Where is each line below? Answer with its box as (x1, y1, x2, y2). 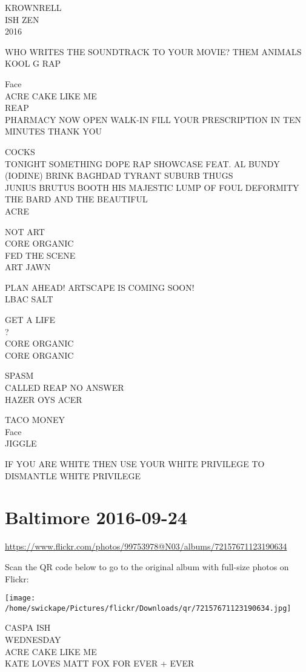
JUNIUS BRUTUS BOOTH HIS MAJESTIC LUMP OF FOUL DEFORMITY (5, 181, 299, 193)
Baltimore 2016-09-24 (5, 505, 187, 530)
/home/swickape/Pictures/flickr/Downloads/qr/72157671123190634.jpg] (5, 604, 291, 613)
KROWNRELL (5, 1, 62, 13)
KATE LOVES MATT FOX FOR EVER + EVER (5, 657, 195, 670)
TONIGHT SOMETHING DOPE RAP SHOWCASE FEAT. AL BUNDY (5, 157, 280, 170)
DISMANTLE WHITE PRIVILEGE (5, 469, 141, 482)
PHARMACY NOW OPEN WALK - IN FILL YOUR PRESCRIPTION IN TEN (5, 113, 302, 125)
